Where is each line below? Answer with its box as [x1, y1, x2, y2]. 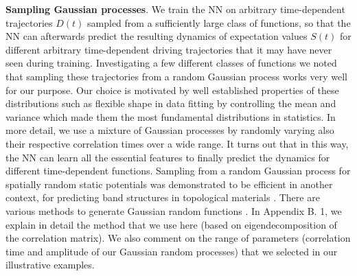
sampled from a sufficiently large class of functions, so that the [87, 15, 351, 30]
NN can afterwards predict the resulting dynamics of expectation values [5, 29, 308, 43]
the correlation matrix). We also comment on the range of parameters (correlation [5, 231, 351, 245]
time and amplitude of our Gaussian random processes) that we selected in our [5, 244, 338, 258]
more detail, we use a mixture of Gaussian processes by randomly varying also [5, 123, 334, 137]
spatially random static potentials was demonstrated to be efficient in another [5, 176, 333, 191]
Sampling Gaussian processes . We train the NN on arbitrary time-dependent [5, 2, 345, 16]
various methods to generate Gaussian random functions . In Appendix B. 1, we [5, 203, 342, 218]
